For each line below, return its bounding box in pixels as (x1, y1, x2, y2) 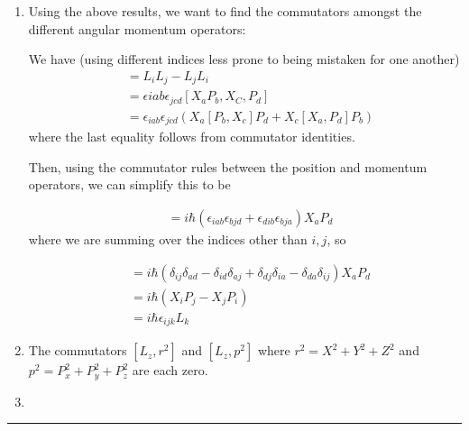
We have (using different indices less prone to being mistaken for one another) (28, 50, 460, 69)
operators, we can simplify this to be (28, 175, 231, 194)
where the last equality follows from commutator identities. (28, 127, 355, 146)
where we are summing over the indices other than (28, 230, 308, 249)
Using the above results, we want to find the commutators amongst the (28, 2, 422, 20)
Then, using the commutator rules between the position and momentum (28, 157, 428, 176)
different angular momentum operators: (28, 19, 246, 38)
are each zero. (132, 361, 208, 380)
